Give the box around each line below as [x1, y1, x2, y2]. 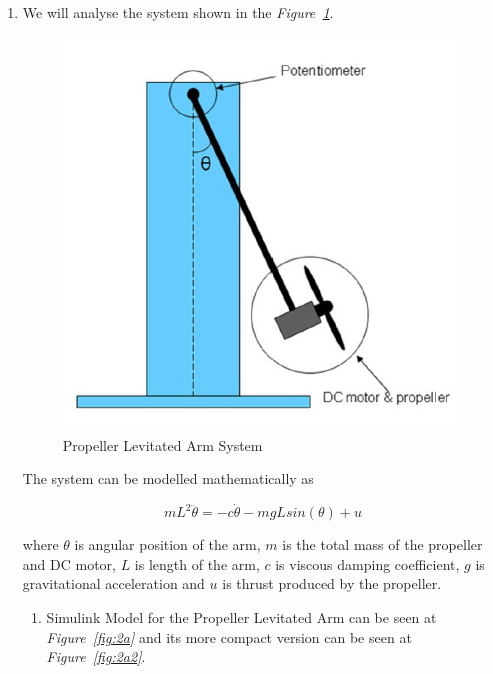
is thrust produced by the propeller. [222, 573, 442, 594]
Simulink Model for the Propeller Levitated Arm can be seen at [46, 607, 437, 628]
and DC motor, [22, 553, 116, 574]
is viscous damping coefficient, [275, 553, 460, 574]
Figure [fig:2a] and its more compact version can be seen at [46, 626, 412, 647]
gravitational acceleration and [22, 573, 205, 594]
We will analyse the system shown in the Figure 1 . [22, 2, 334, 22]
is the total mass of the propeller [282, 534, 483, 555]
